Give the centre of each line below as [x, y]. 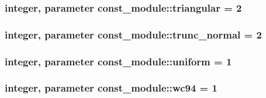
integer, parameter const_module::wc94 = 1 [111, 88]
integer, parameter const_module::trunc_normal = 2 [133, 34]
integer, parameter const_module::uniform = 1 [118, 61]
